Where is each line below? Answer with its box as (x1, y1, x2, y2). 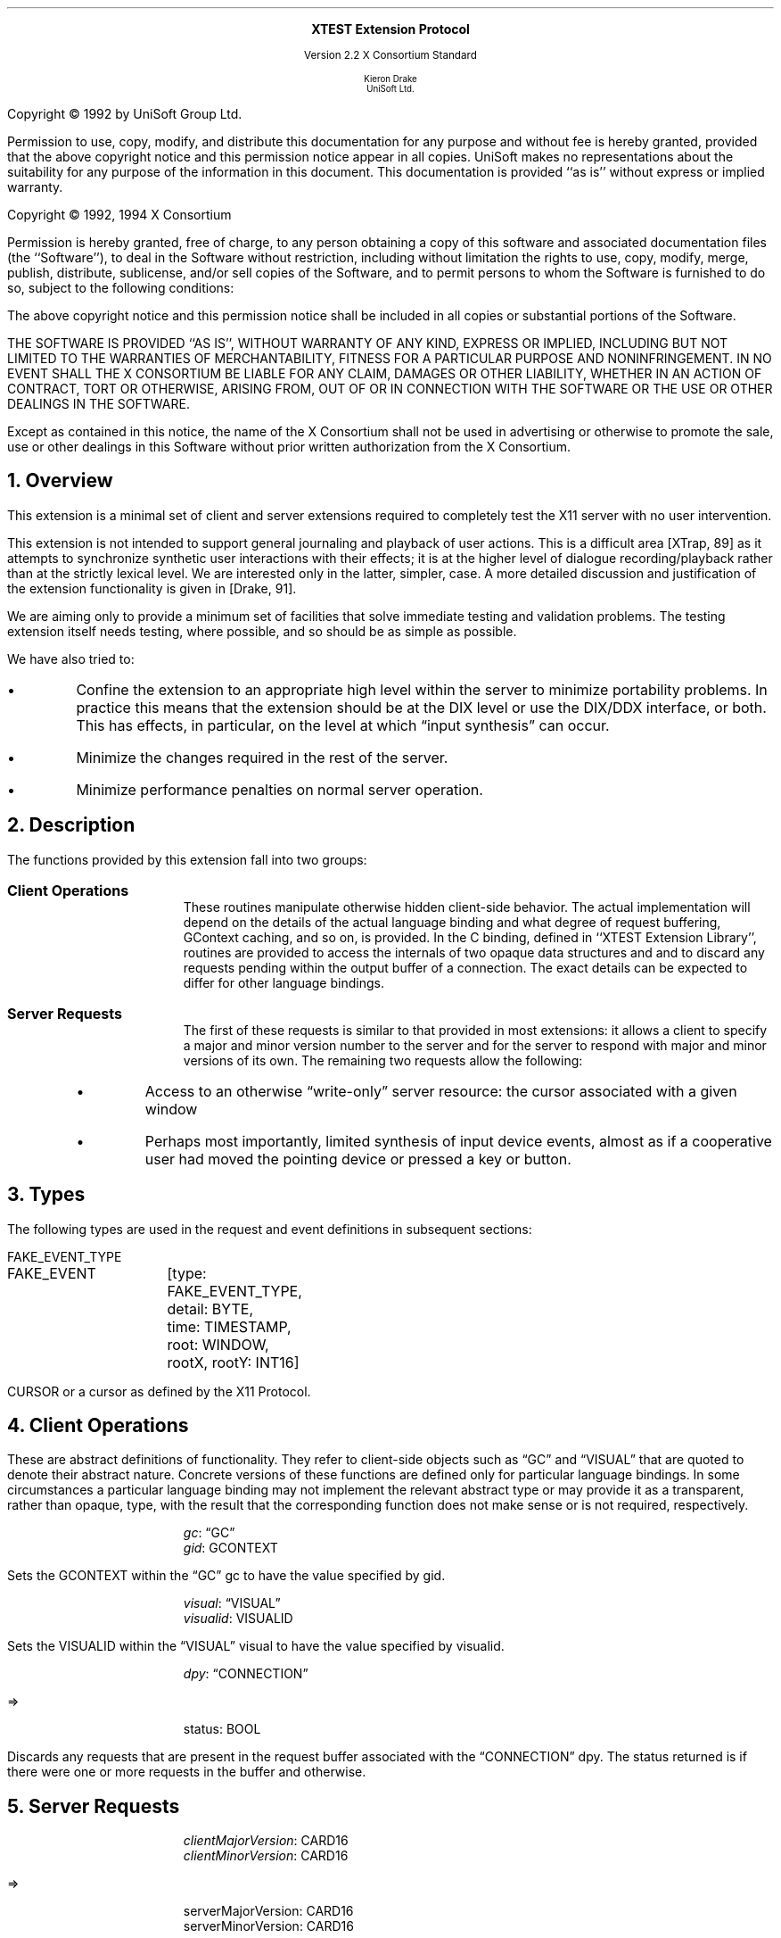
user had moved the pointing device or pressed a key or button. (144, 1149, 571, 1168)
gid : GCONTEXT (183, 1540, 278, 1556)
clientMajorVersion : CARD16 (183, 1833, 349, 1849)
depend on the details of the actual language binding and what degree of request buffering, (183, 914, 721, 930)
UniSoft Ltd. (366, 84, 415, 94)
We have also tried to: (7, 650, 135, 667)
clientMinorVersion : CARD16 (183, 1848, 349, 1864)
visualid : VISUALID (183, 1611, 293, 1627)
